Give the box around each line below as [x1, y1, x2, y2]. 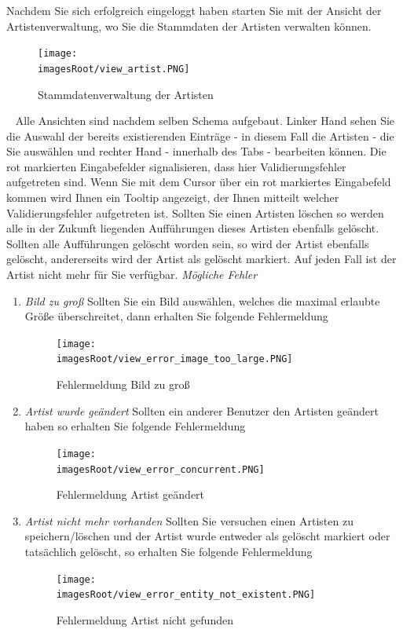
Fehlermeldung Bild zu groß [56, 376, 190, 393]
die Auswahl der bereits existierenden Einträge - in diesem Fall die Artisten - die [6, 127, 394, 144]
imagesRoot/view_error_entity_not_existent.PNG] [56, 589, 316, 601]
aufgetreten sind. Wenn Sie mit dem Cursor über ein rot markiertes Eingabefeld [6, 174, 391, 190]
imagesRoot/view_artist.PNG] [38, 63, 190, 75]
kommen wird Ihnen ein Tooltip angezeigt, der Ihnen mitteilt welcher [6, 189, 339, 206]
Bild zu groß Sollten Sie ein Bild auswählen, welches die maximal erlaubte [24, 292, 380, 309]
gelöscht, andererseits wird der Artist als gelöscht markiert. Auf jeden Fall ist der [6, 251, 397, 267]
